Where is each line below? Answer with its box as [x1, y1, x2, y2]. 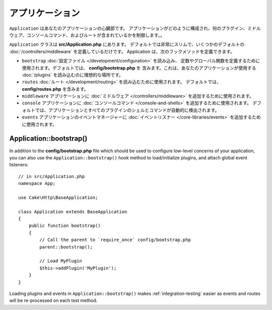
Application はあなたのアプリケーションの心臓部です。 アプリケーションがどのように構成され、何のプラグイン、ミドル [9, 25, 261, 31]
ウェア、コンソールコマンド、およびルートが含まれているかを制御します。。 [9, 32, 165, 38]
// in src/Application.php [18, 173, 85, 179]
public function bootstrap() [28, 223, 101, 229]
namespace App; [18, 180, 56, 187]
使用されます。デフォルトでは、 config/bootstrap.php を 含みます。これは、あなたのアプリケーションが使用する [22, 65, 256, 71]
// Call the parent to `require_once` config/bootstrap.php [39, 237, 191, 243]
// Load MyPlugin [39, 258, 83, 264]
